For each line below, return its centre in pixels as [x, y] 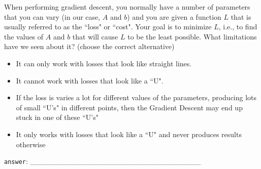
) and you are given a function [174, 16]
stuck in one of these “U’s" [57, 117]
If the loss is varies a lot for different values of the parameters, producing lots [136, 97]
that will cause [95, 36]
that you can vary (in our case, [52, 16]
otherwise [31, 144]
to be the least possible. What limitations [192, 36]
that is [241, 16]
